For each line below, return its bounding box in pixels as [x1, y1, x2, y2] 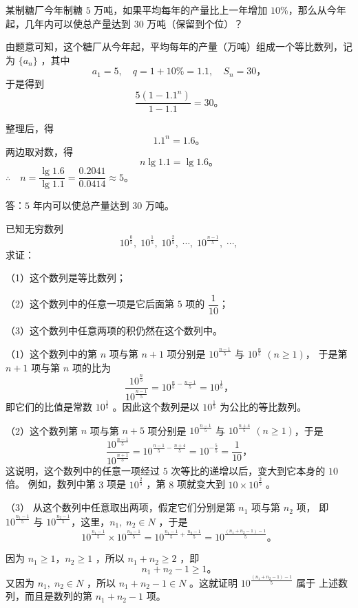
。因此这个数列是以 [112, 400, 200, 414]
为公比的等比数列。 [220, 400, 307, 414]
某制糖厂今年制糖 [6, 3, 83, 17]
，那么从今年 [288, 3, 346, 17]
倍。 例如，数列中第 [6, 477, 96, 491]
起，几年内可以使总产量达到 [6, 16, 131, 30]
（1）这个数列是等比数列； [6, 270, 126, 285]
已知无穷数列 [6, 221, 63, 235]
